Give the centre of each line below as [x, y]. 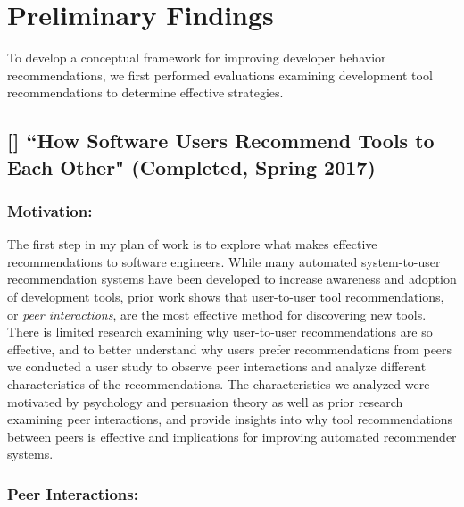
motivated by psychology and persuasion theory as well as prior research [205, 401]
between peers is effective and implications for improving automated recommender [232, 436]
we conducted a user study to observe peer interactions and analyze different [217, 366]
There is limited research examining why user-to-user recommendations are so [220, 332]
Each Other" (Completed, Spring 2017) [191, 166]
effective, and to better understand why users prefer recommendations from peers [230, 349]
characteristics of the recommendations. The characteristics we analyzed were [219, 384]
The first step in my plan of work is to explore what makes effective [192, 244]
